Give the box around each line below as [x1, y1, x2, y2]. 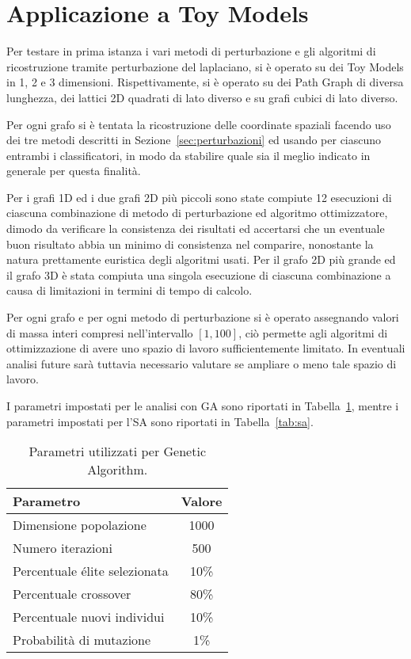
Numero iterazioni [13, 539, 112, 558]
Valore [181, 492, 223, 511]
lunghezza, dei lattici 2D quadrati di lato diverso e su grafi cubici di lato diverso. [6, 89, 398, 105]
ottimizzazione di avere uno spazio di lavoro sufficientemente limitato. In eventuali [6, 340, 405, 356]
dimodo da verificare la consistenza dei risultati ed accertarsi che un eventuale [6, 220, 385, 237]
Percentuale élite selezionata [13, 562, 169, 581]
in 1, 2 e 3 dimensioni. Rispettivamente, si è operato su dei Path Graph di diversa [6, 74, 404, 90]
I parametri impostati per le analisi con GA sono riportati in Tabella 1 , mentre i [6, 398, 399, 413]
